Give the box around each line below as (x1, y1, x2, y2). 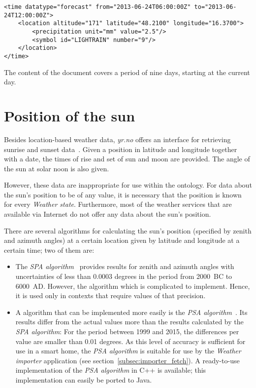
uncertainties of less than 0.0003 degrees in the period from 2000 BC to (15, 271, 232, 281)
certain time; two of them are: (4, 244, 95, 255)
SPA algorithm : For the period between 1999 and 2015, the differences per (15, 326, 239, 336)
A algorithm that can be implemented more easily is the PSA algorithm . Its (15, 307, 248, 317)
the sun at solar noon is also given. (4, 163, 109, 173)
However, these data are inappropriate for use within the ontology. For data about (4, 180, 252, 190)
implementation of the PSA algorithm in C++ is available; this (15, 365, 206, 375)
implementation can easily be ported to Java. (15, 374, 152, 385)
